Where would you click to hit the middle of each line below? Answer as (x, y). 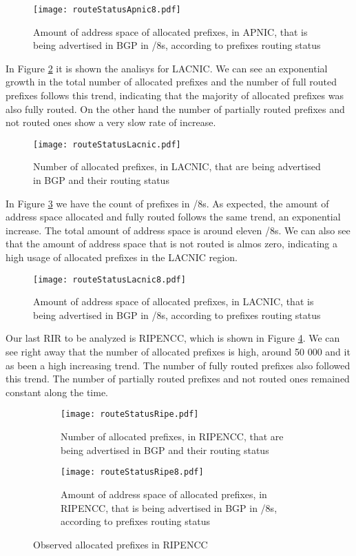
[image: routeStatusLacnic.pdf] (107, 144)
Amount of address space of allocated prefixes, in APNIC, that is (170, 31)
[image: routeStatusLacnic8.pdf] (109, 279)
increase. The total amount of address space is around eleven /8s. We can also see (178, 230)
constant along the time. (57, 392)
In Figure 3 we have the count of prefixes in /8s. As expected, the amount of (167, 203)
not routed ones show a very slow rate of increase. (111, 122)
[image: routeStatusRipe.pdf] (130, 414)
